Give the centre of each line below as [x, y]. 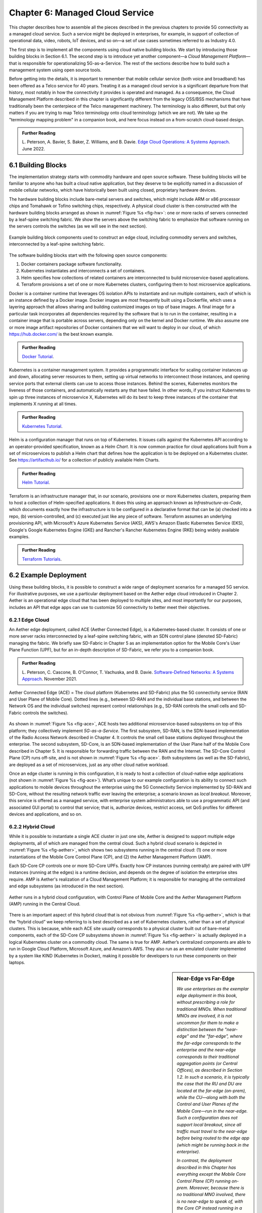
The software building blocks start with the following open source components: [88, 255]
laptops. [17, 963]
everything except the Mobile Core [211, 1174]
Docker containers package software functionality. [72, 264]
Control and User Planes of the [208, 1104]
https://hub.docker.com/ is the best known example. [61, 334]
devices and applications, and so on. [46, 814]
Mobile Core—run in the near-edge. [212, 1111]
